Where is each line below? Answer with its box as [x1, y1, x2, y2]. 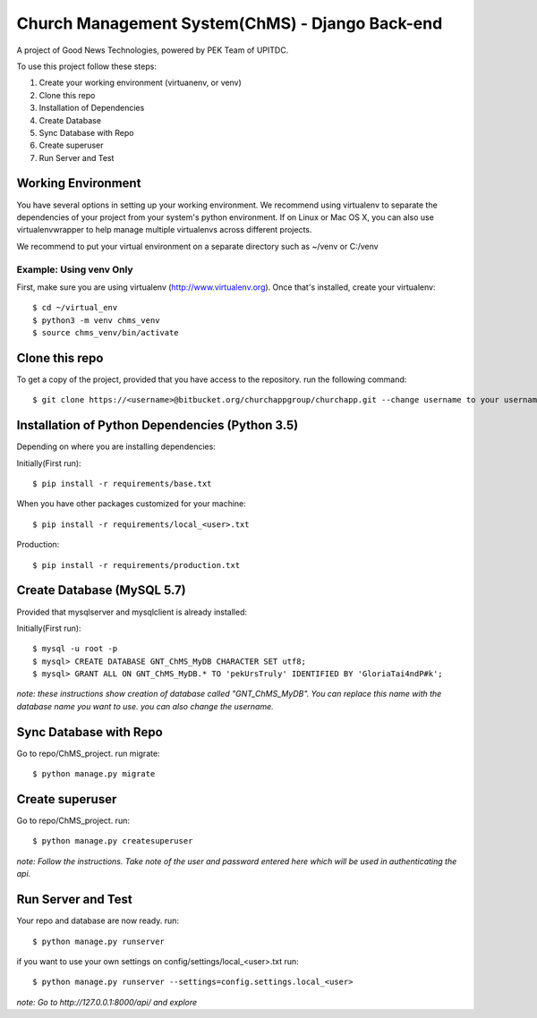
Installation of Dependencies [38, 103, 145, 114]
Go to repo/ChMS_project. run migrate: [16, 748, 160, 759]
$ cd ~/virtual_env [32, 302, 118, 313]
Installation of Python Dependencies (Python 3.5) [16, 418, 299, 433]
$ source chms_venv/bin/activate [32, 327, 179, 338]
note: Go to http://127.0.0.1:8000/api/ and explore [16, 997, 198, 1007]
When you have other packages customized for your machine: [16, 498, 246, 509]
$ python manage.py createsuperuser [32, 836, 193, 846]
